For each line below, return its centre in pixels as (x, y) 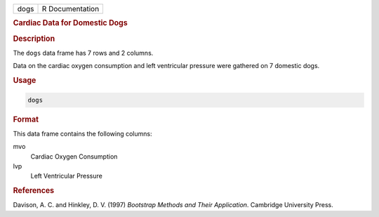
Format (26, 119)
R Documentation (71, 9)
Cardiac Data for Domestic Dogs (70, 23)
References (34, 191)
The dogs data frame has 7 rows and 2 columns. (83, 53)
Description (34, 39)
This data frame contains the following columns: (82, 133)
